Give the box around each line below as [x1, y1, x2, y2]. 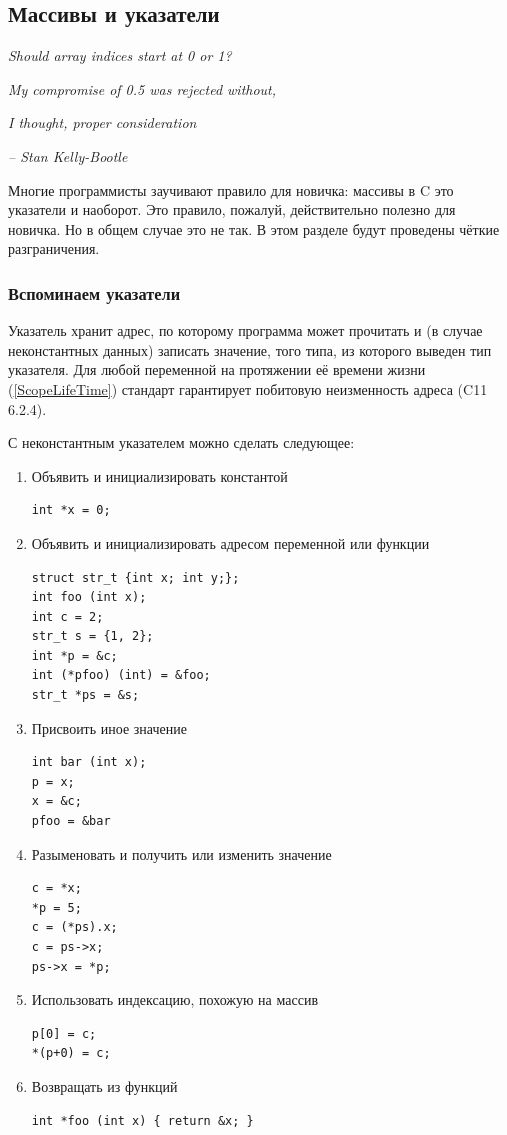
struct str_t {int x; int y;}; [31, 570, 240, 585]
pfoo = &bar [31, 814, 111, 829]
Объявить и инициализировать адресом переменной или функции [31, 532, 430, 553]
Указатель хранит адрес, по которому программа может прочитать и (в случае [8, 320, 483, 341]
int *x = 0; [31, 503, 111, 518]
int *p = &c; [31, 648, 118, 663]
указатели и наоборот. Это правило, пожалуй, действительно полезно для [8, 199, 456, 220]
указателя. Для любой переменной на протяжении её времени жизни [8, 359, 426, 380]
